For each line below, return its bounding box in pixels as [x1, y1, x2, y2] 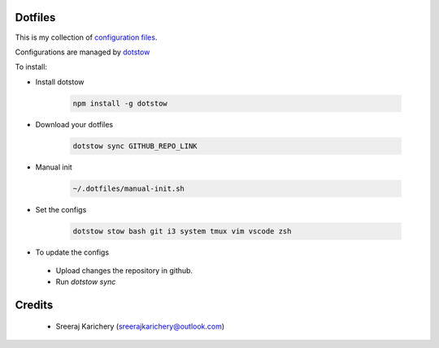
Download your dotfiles [35, 119, 114, 129]
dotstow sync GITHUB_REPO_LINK [72, 141, 198, 150]
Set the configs [35, 204, 87, 214]
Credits [15, 299, 54, 312]
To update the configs [35, 247, 110, 257]
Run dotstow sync [55, 277, 116, 287]
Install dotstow [35, 77, 85, 87]
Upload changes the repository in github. [55, 265, 193, 275]
